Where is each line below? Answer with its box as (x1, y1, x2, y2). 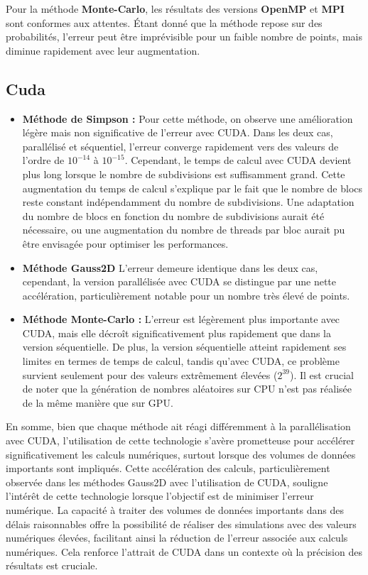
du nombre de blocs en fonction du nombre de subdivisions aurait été (22, 208, 325, 223)
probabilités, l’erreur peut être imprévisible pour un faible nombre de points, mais (6, 29, 362, 44)
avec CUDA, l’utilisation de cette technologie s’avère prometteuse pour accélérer (6, 433, 355, 448)
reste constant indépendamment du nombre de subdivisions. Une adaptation (22, 195, 355, 209)
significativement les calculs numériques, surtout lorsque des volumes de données (6, 447, 356, 461)
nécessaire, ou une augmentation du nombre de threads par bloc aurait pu (22, 222, 345, 237)
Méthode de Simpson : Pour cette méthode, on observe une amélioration (22, 111, 353, 126)
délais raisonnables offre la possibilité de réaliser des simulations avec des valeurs (6, 516, 357, 531)
